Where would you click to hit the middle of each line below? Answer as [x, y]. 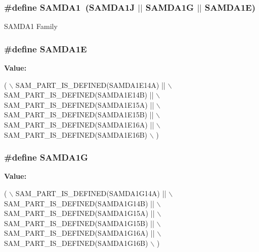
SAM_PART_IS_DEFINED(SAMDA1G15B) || [79, 223]
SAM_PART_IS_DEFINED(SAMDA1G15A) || [79, 213]
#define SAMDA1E [45, 49]
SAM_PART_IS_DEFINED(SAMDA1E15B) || [79, 115]
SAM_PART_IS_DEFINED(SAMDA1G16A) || [79, 233]
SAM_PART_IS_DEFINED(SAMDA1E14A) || [90, 85]
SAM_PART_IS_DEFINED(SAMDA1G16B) [76, 243]
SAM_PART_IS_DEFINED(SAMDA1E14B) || [79, 95]
